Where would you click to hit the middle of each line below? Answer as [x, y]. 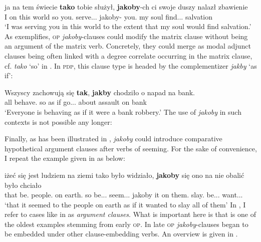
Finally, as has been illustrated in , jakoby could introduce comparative [113, 139]
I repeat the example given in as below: [65, 158]
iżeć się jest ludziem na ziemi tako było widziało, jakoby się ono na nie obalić [124, 175]
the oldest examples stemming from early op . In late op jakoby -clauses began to [126, 224]
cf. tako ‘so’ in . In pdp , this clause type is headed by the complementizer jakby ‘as [131, 65]
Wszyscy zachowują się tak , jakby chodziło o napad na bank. [100, 92]
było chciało [23, 185]
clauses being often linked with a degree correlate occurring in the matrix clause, [128, 55]
